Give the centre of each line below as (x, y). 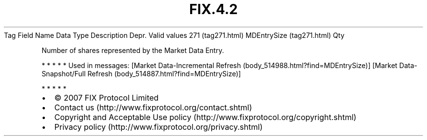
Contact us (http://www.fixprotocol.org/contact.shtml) (153, 107)
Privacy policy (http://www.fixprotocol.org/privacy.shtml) (158, 127)
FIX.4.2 (213, 9)
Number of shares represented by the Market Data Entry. (133, 50)
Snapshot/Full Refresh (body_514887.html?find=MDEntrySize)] (141, 73)
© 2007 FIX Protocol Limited (107, 97)
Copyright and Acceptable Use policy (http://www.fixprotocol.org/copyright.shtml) (205, 117)
